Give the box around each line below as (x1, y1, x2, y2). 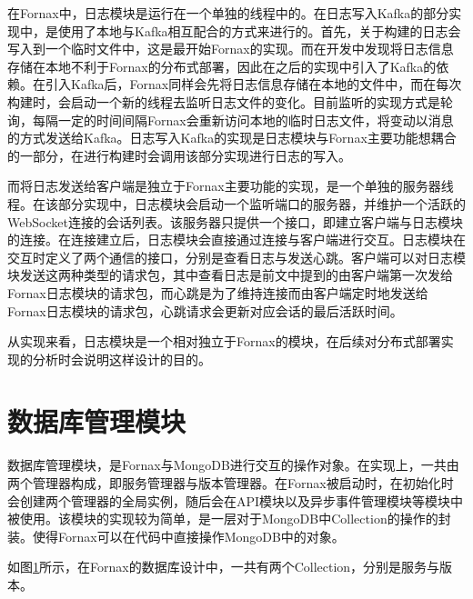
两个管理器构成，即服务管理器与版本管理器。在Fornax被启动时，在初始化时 (7, 474, 454, 492)
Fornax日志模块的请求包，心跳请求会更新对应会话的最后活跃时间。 (7, 301, 403, 320)
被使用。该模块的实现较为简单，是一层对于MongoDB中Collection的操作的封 (7, 509, 451, 528)
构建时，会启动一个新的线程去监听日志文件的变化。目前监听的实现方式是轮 (7, 92, 453, 111)
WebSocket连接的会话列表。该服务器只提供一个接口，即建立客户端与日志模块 (7, 212, 463, 231)
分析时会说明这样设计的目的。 (32, 349, 211, 368)
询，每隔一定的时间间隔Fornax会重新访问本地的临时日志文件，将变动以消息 (7, 110, 454, 129)
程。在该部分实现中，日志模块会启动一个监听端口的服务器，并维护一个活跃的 (7, 194, 466, 213)
